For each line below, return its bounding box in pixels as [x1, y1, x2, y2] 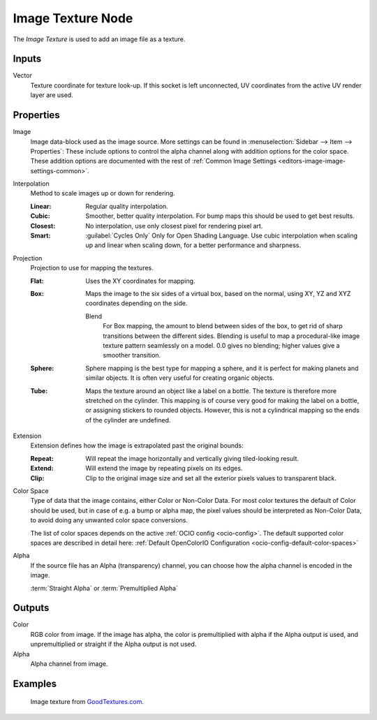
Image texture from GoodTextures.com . [30, 698, 145, 706]
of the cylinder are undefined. [85, 416, 171, 424]
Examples [13, 677, 57, 689]
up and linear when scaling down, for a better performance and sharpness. [85, 241, 302, 249]
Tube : [30, 386, 48, 395]
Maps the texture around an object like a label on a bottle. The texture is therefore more [85, 386, 337, 395]
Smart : [30, 231, 51, 240]
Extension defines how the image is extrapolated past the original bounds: [30, 441, 244, 450]
